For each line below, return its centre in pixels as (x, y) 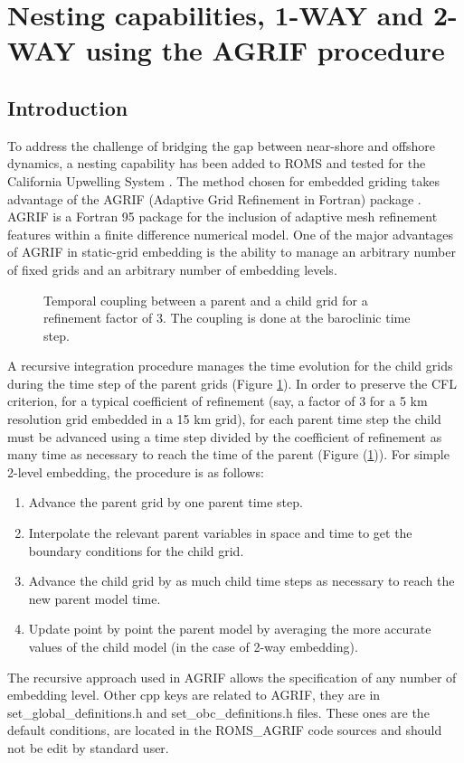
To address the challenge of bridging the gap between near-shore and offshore (221, 145)
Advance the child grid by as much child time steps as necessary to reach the (241, 581)
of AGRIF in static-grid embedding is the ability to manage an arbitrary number (232, 252)
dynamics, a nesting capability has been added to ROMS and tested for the (217, 163)
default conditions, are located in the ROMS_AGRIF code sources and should (225, 730)
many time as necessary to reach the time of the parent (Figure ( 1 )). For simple (228, 454)
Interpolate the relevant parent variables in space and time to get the (220, 533)
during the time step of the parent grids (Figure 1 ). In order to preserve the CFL (232, 383)
